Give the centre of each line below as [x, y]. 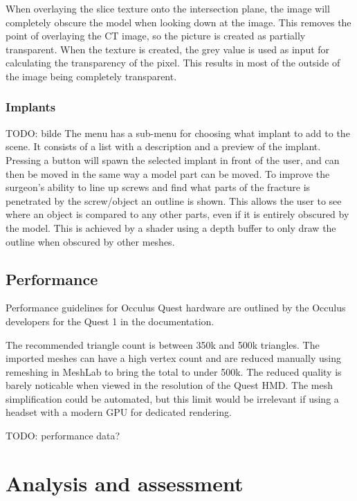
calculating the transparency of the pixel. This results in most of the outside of [173, 63]
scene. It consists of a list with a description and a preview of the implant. [163, 146]
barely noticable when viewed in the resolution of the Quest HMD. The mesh [169, 385]
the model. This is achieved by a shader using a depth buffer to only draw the [171, 227]
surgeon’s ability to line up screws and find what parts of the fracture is [158, 187]
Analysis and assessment [125, 483]
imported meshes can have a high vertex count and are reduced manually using [173, 358]
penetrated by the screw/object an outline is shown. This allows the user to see [174, 200]
